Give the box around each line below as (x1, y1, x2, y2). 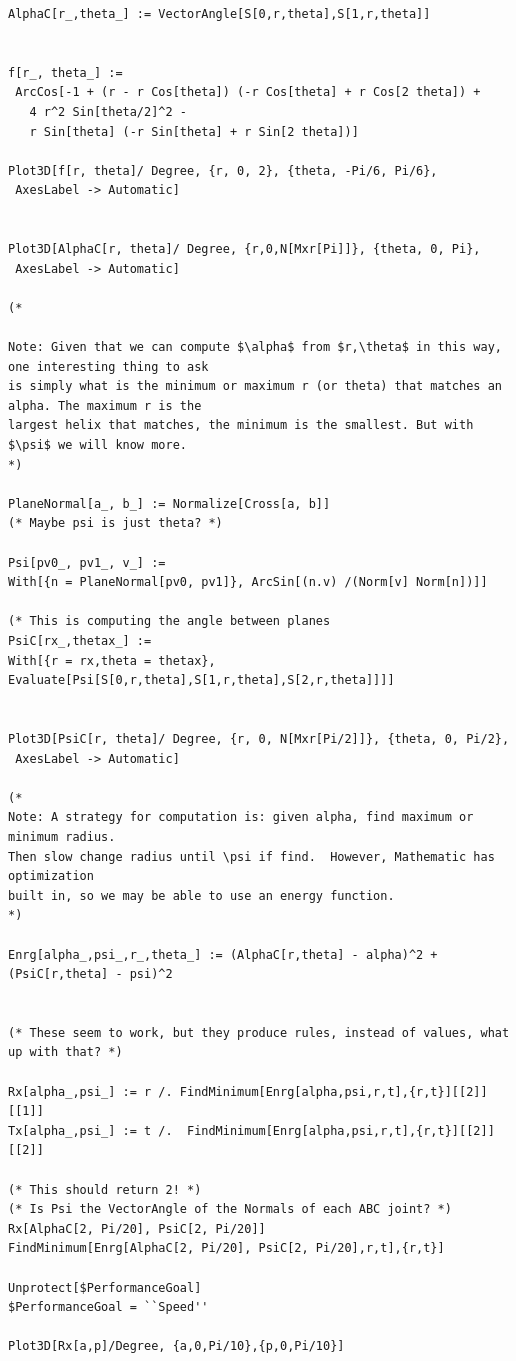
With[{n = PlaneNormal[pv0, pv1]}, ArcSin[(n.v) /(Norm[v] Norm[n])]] (8, 575, 488, 590)
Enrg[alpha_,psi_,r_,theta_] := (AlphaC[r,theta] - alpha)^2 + (8, 947, 438, 962)
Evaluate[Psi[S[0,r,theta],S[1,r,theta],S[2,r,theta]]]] (8, 673, 395, 688)
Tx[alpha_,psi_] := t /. (8, 1123, 173, 1138)
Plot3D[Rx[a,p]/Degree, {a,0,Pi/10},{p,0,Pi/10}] (8, 1339, 345, 1354)
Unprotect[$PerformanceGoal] (8, 1280, 202, 1295)
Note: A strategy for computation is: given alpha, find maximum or (8, 810, 474, 825)
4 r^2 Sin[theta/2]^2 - (29, 104, 187, 119)
